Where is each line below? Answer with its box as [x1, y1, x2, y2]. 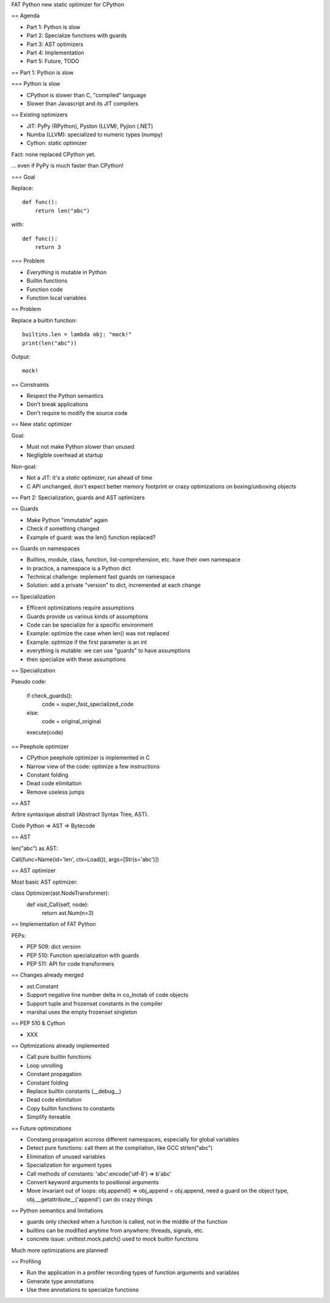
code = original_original [42, 717, 101, 725]
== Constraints [11, 381, 49, 388]
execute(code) [26, 729, 64, 736]
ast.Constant [26, 982, 59, 990]
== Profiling [11, 1258, 42, 1265]
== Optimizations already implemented [11, 1042, 109, 1050]
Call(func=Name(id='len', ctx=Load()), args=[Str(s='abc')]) [11, 856, 159, 863]
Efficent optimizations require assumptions [26, 604, 134, 611]
